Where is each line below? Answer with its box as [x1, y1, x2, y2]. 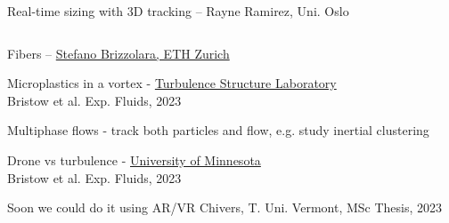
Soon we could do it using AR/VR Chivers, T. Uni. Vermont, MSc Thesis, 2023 [7, 198, 443, 217]
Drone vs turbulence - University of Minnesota [7, 150, 261, 169]
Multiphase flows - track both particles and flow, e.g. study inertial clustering [7, 121, 429, 139]
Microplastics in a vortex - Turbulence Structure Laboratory [7, 74, 337, 92]
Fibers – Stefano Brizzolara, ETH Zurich [7, 44, 230, 62]
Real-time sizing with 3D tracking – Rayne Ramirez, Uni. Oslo [7, 2, 349, 20]
